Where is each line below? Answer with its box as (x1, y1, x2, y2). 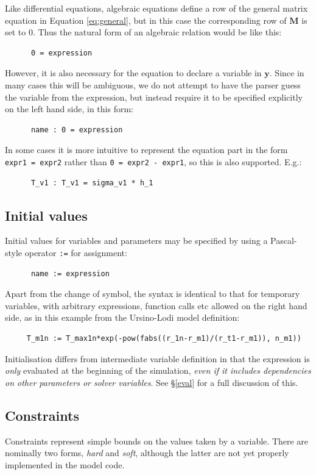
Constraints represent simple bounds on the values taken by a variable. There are (5, 434, 309, 447)
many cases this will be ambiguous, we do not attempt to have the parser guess (5, 78, 301, 91)
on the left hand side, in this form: (5, 102, 133, 115)
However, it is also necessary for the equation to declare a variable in (5, 66, 262, 79)
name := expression (30, 269, 110, 278)
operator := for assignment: (24, 246, 127, 259)
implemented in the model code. (5, 458, 125, 471)
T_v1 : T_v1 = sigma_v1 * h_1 (30, 178, 153, 187)
